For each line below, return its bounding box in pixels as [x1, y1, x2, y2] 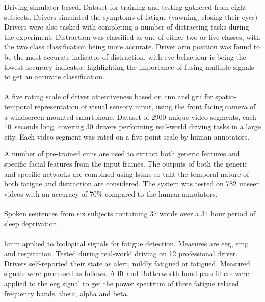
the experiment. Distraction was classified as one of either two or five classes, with [4, 31, 260, 42]
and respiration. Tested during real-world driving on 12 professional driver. [4, 248, 238, 259]
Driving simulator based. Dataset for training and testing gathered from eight [4, 2, 247, 12]
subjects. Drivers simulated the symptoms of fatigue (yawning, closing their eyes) [4, 11, 258, 22]
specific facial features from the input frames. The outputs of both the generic [4, 158, 248, 169]
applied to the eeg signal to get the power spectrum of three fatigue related [4, 278, 239, 289]
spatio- [215, 91, 236, 102]
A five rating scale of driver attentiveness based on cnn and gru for [4, 91, 213, 102]
